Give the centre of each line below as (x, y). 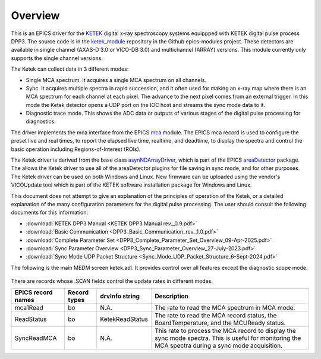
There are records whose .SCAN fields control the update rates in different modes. (112, 281)
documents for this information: (50, 212)
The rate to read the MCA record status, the (216, 316)
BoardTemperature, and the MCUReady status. (220, 323)
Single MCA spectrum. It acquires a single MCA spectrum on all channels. (116, 80)
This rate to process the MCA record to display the (226, 331)
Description (172, 296)
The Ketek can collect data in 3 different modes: (70, 69)
